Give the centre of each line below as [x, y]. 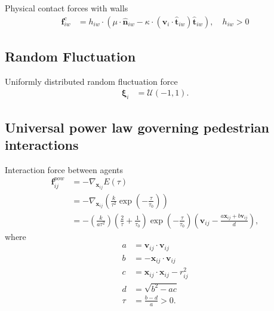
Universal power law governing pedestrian [137, 127]
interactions [42, 145]
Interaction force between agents [64, 169]
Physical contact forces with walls [67, 8]
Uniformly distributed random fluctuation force [91, 81]
